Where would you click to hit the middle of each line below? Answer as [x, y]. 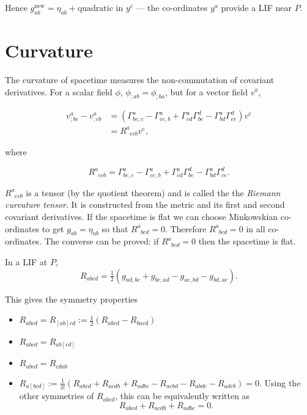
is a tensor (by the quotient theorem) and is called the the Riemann [153, 192]
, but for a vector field [206, 91]
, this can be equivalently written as [183, 396]
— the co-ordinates [172, 7]
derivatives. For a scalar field [59, 91]
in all [256, 228]
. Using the [280, 382]
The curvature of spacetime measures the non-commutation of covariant [140, 79]
